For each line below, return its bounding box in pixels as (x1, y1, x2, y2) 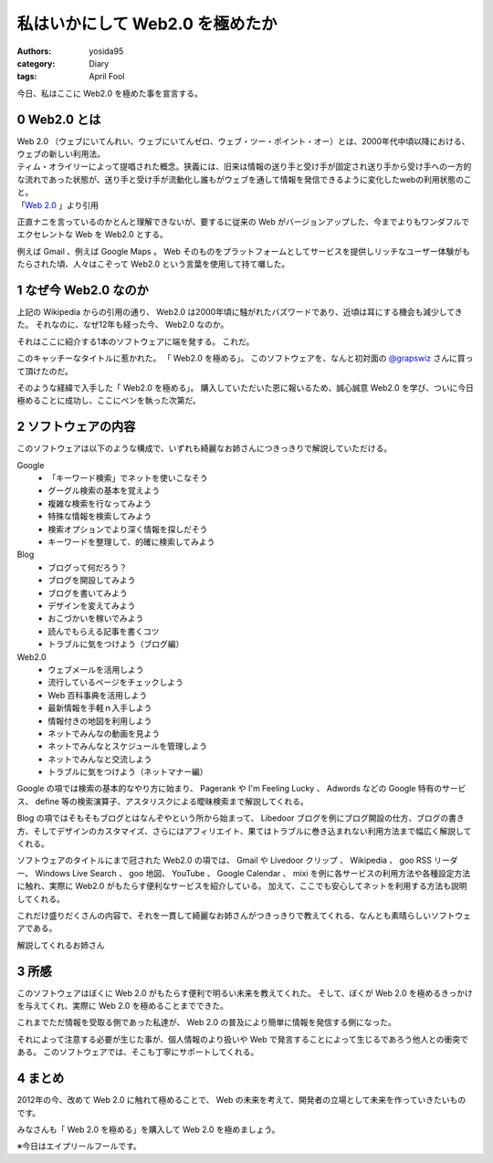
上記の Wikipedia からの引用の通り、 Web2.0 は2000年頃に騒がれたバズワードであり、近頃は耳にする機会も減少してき (16, 307, 463, 318)
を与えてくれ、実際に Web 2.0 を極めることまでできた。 (16, 1001, 228, 1011)
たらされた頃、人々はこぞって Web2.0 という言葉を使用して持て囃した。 (16, 258, 290, 269)
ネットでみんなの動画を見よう (47, 728, 160, 739)
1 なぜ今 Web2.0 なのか (16, 282, 150, 298)
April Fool (89, 71, 125, 82)
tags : (16, 71, 37, 82)
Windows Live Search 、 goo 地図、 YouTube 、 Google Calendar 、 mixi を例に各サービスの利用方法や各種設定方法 (35, 867, 471, 878)
